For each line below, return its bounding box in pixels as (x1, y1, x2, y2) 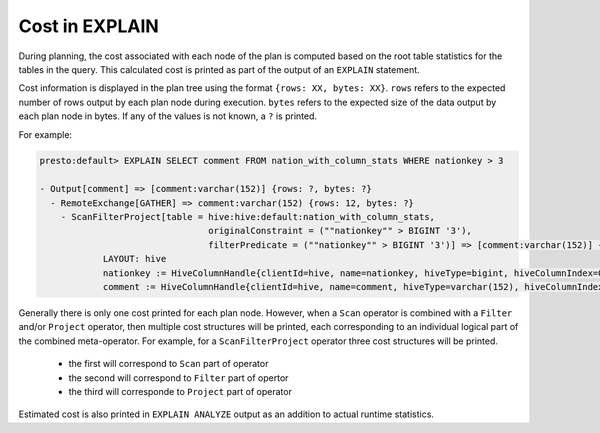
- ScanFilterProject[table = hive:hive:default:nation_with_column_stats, (60, 211, 435, 223)
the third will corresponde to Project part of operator (68, 385, 292, 397)
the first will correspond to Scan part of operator (68, 358, 269, 370)
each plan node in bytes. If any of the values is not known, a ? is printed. (18, 110, 318, 122)
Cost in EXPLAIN (18, 15, 159, 37)
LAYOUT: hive (102, 253, 167, 265)
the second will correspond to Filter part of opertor (68, 371, 289, 384)
